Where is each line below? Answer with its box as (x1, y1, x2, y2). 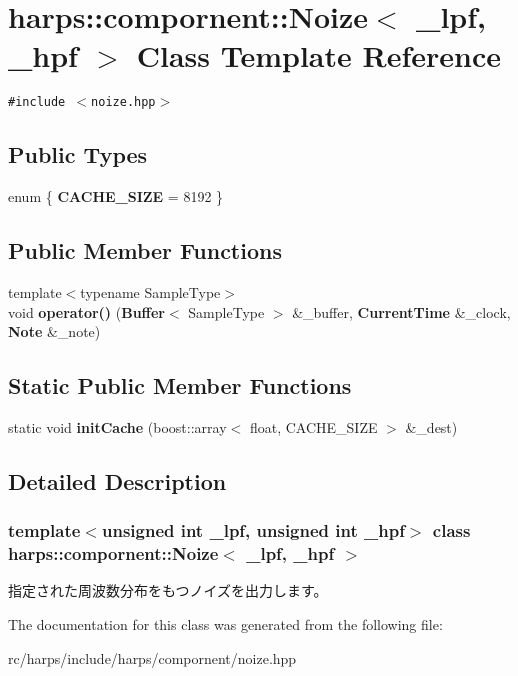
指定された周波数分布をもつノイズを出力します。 (8, 580, 328, 601)
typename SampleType (80, 281, 221, 302)
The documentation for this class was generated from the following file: (8, 614, 443, 635)
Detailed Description (8, 465, 227, 496)
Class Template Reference (136, 35, 501, 76)
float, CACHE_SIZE (249, 416, 378, 437)
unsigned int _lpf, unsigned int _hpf (101, 518, 405, 543)
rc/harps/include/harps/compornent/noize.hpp (8, 647, 297, 668)
